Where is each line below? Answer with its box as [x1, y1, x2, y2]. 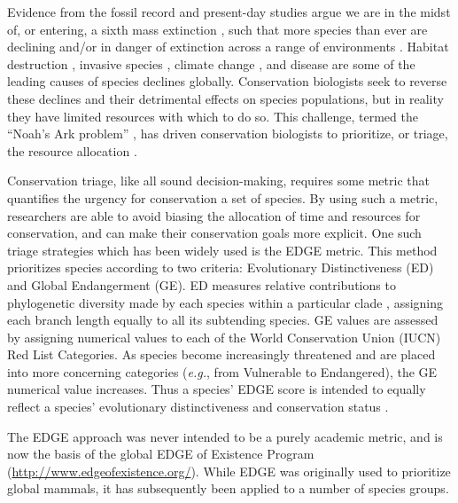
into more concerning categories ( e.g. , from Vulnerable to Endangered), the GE [7, 362, 438, 381]
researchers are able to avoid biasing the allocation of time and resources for [7, 206, 421, 224]
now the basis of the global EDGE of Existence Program [7, 444, 314, 463]
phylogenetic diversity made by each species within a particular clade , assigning [7, 293, 444, 311]
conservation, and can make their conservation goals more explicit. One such [7, 224, 422, 242]
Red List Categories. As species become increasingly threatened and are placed [7, 345, 436, 364]
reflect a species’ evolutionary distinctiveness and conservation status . [7, 397, 389, 416]
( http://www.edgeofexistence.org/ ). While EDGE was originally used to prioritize [7, 461, 451, 480]
